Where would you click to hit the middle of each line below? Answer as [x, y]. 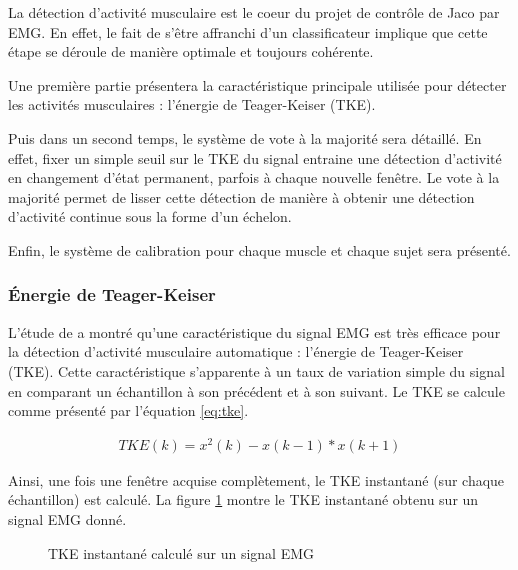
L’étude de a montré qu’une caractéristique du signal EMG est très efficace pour [254, 331]
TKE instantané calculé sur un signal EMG [181, 552]
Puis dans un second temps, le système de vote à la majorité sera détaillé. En [245, 137]
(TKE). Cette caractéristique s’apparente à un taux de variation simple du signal [256, 370]
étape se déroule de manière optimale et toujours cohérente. [191, 51]
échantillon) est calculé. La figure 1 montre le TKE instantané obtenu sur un [243, 499]
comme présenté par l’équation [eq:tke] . [128, 410]
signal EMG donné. [67, 519]
